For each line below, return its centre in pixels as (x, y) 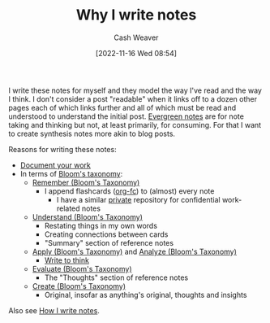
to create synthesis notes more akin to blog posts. (92, 133)
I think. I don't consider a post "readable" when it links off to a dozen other (133, 98)
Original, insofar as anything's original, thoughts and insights (146, 295)
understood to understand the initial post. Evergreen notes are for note (126, 116)
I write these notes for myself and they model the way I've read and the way (135, 90)
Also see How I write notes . (54, 310)
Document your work (56, 165)
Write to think (67, 260)
